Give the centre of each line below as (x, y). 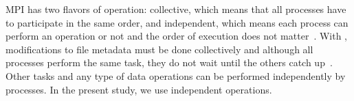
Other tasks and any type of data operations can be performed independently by (176, 75)
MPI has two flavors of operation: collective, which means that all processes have (176, 9)
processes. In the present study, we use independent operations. (139, 89)
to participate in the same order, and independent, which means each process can (177, 22)
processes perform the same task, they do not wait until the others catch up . (169, 62)
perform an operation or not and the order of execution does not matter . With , (177, 36)
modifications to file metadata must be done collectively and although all (159, 49)
